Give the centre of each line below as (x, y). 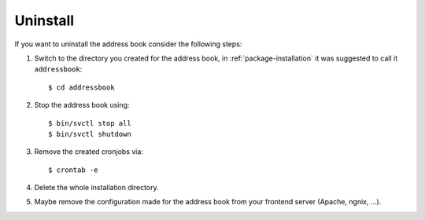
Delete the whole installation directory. (96, 188)
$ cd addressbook (81, 87)
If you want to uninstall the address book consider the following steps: (128, 44)
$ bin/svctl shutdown (90, 134)
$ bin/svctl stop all (90, 123)
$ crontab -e (73, 170)
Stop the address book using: (82, 105)
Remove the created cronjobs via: (89, 152)
